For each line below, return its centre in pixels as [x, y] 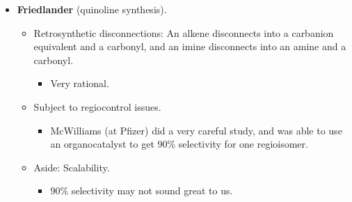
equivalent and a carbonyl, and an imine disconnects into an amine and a [190, 46]
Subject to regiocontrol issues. [97, 106]
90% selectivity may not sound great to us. [142, 191]
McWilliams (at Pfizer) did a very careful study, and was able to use [196, 130]
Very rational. [80, 83]
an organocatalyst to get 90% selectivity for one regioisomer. [179, 144]
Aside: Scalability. [72, 167]
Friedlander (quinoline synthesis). [92, 9]
